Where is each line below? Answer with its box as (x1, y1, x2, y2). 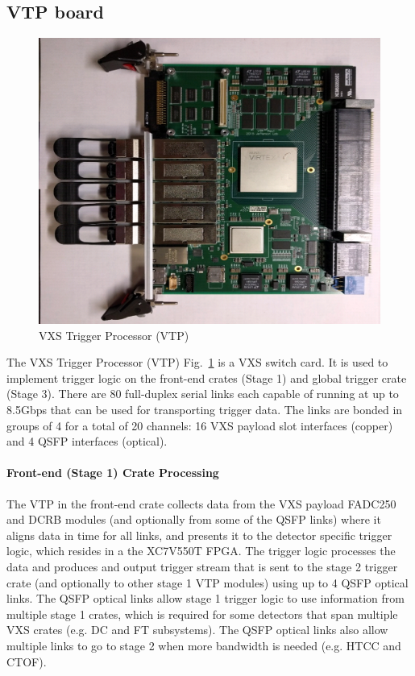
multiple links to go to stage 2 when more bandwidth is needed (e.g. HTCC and (6, 637, 401, 653)
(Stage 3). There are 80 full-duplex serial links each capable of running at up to (6, 385, 399, 402)
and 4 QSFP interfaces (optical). (6, 433, 168, 450)
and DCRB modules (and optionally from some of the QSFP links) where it (6, 511, 381, 528)
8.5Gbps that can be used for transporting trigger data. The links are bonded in (6, 401, 403, 418)
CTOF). (6, 653, 47, 670)
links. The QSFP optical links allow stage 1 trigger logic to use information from (6, 590, 405, 607)
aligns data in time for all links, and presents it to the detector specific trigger (6, 526, 392, 543)
